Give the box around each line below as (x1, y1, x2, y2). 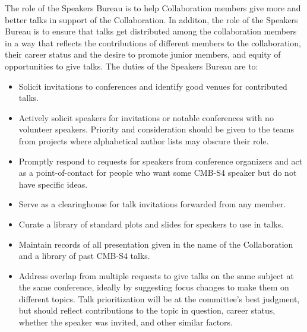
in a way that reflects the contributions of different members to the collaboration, (5, 36, 301, 49)
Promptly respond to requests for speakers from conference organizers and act (18, 154, 303, 167)
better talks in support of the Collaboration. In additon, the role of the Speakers (5, 13, 298, 26)
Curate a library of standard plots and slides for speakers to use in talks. (18, 217, 284, 230)
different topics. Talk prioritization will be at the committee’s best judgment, (18, 292, 300, 305)
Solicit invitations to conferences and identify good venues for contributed (18, 80, 287, 92)
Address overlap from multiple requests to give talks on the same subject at (18, 269, 294, 282)
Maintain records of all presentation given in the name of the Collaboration (18, 238, 293, 250)
